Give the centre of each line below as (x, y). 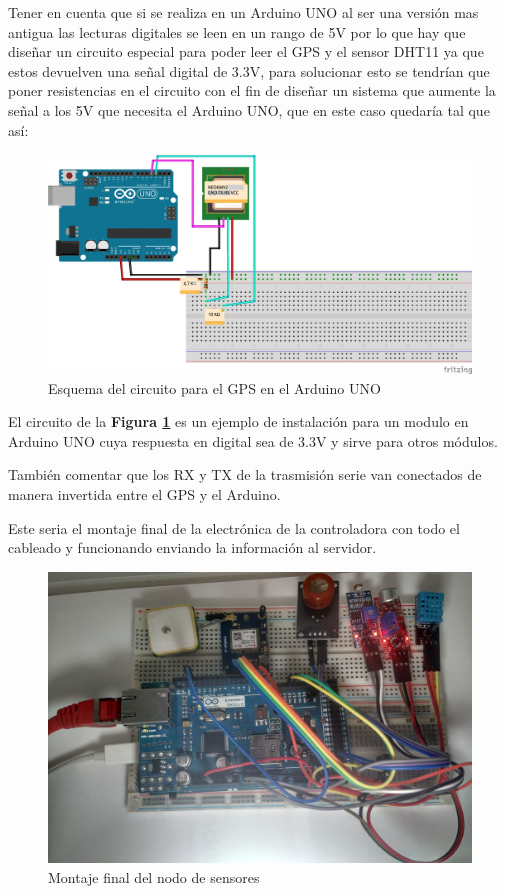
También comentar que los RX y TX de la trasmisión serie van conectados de (245, 474)
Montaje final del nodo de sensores (154, 876)
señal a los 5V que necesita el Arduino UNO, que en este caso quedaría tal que (249, 109)
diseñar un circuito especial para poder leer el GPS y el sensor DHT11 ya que (246, 51)
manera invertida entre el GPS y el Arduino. (144, 493)
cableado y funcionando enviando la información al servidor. (192, 547)
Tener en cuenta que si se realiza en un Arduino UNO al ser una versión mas (243, 12)
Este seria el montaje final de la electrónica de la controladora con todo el (234, 527)
